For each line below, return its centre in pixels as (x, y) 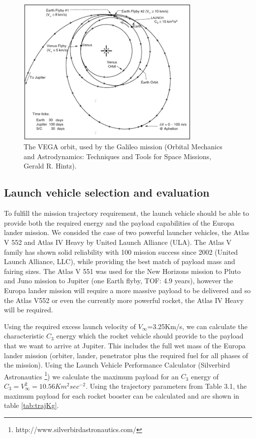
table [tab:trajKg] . (32, 405)
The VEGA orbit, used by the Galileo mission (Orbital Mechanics (123, 147)
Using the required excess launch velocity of (70, 326)
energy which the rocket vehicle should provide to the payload (150, 336)
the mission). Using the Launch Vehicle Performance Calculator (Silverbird (117, 365)
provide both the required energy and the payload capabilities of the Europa (119, 222)
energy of (205, 376)
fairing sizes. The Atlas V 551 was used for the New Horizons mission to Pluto (122, 271)
